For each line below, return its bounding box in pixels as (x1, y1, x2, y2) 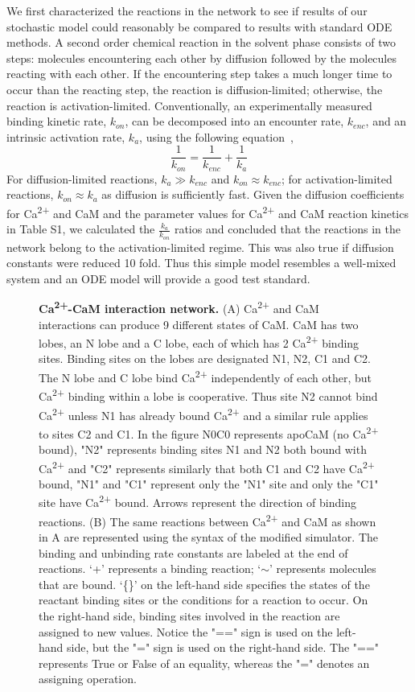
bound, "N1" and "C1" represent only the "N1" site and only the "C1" (39, 475, 379, 492)
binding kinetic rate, (6, 113, 107, 130)
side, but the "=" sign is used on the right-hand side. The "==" (67, 639, 380, 656)
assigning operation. (39, 670, 137, 687)
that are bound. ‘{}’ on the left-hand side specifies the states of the (39, 575, 370, 592)
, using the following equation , (139, 128, 294, 145)
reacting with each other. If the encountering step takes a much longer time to (6, 65, 392, 82)
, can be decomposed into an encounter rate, (125, 113, 344, 130)
